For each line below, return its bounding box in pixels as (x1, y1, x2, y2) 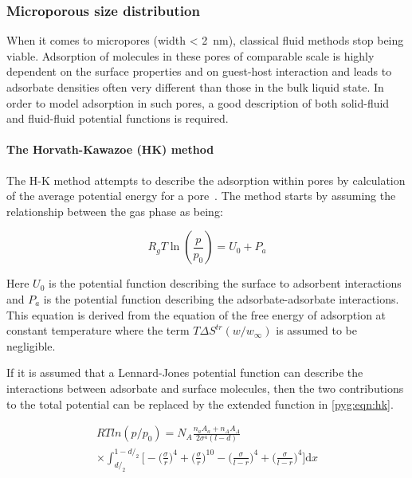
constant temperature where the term (6, 322, 190, 339)
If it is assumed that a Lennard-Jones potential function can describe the (6, 364, 363, 381)
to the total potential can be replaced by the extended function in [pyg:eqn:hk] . (6, 395, 394, 412)
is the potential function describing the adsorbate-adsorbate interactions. (43, 290, 399, 307)
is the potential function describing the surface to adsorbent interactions (49, 275, 402, 292)
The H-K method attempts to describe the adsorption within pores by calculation (6, 171, 406, 188)
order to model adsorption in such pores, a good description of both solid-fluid (6, 94, 390, 111)
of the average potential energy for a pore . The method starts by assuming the (6, 187, 396, 204)
